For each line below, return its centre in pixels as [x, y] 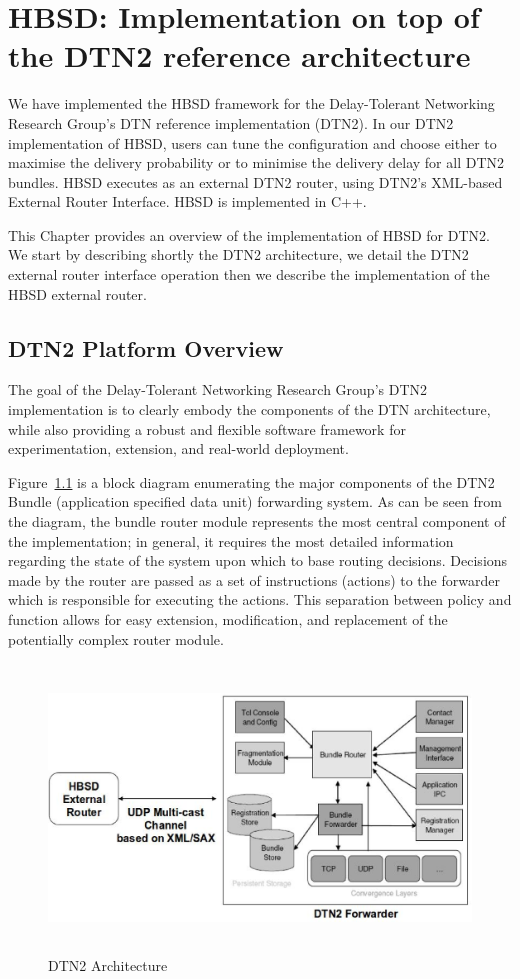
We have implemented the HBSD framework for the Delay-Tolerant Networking [251, 103]
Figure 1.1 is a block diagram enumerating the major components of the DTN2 [251, 481]
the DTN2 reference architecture [239, 55]
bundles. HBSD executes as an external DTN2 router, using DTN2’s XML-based [255, 181]
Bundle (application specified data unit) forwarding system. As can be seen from [255, 501]
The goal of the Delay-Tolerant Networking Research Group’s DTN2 [218, 389]
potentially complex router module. [116, 638]
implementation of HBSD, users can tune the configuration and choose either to [252, 142]
